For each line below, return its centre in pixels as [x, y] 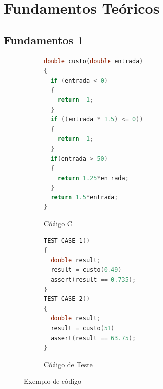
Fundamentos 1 [44, 40]
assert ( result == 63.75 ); [93, 338]
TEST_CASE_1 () [67, 241]
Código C [58, 224]
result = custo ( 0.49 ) [86, 270]
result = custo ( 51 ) [83, 329]
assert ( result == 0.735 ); [93, 280]
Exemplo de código [53, 381]
